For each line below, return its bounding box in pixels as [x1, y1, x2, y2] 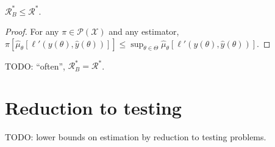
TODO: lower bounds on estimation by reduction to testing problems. [5, 130, 266, 143]
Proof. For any [5, 25, 59, 38]
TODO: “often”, [5, 59, 65, 72]
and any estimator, [109, 25, 179, 38]
